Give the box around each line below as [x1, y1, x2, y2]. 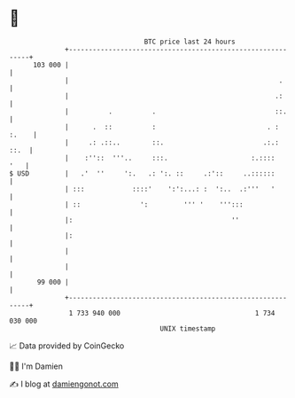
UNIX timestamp [159, 324, 216, 333]
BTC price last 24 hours [144, 37, 237, 46]
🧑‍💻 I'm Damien [9, 361, 64, 371]
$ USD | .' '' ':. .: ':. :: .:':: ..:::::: [9, 168, 276, 178]
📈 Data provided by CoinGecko [9, 340, 125, 351]
